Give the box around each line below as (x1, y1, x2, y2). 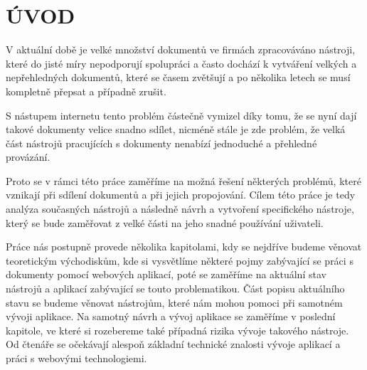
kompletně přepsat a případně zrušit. (6, 83, 166, 98)
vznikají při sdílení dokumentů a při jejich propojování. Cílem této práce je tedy (6, 187, 356, 202)
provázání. (6, 149, 50, 164)
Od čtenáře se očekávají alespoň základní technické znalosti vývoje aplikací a (6, 337, 341, 351)
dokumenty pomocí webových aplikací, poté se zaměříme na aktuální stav (6, 267, 326, 282)
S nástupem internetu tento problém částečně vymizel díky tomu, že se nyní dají (6, 107, 357, 122)
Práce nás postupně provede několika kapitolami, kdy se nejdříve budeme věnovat (6, 239, 362, 254)
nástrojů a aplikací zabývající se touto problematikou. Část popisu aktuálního (6, 281, 345, 296)
